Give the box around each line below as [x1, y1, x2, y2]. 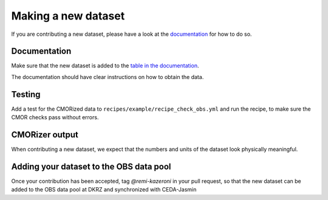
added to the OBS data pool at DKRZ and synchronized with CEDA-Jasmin [11, 186, 197, 193]
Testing [11, 89, 41, 100]
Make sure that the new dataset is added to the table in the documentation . [11, 62, 199, 69]
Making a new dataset [11, 9, 125, 22]
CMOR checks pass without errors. [11, 114, 99, 121]
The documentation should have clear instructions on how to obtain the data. [11, 73, 204, 80]
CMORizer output [11, 129, 79, 140]
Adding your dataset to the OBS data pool [11, 161, 171, 171]
